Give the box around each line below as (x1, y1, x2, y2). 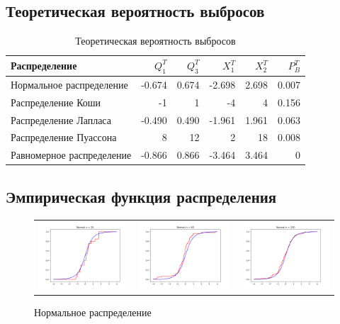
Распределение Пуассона (11, 130, 117, 145)
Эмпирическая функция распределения (6, 185, 277, 207)
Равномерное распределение (11, 147, 132, 162)
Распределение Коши (11, 94, 101, 109)
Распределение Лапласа (11, 112, 111, 127)
